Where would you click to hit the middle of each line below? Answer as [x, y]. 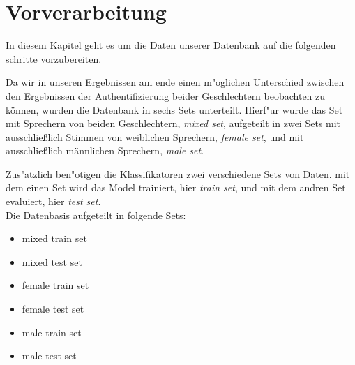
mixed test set [52, 261]
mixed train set [54, 238]
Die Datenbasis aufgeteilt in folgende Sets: [96, 215]
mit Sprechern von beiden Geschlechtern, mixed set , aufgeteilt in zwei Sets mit [173, 123]
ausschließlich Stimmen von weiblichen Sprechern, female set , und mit [155, 136]
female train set [55, 285]
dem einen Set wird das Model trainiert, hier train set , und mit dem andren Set [176, 187]
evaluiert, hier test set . [53, 201]
